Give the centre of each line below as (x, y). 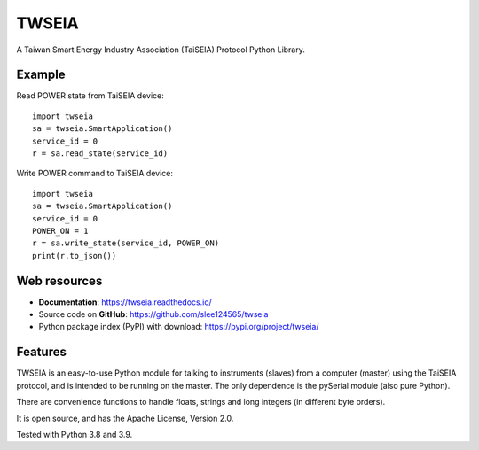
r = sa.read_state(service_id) (100, 154)
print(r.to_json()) (75, 256)
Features (41, 352)
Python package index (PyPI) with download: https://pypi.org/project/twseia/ (179, 327)
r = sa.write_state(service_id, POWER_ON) (126, 243)
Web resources (59, 280)
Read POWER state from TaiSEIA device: (90, 96)
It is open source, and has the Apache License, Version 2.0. (125, 418)
